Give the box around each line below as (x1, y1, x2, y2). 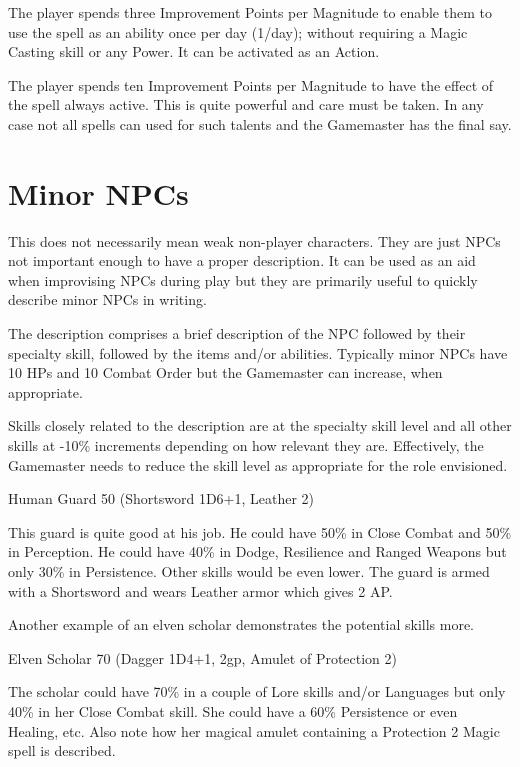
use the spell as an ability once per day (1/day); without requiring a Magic (8, 21, 468, 42)
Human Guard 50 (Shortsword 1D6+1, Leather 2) (8, 488, 315, 509)
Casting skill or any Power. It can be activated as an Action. (8, 41, 380, 62)
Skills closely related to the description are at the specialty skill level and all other (8, 415, 512, 436)
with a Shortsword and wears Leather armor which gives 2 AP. (8, 580, 393, 601)
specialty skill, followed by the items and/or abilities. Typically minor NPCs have (8, 342, 508, 363)
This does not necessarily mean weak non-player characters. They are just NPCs (8, 230, 501, 251)
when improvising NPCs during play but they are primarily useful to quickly (8, 269, 478, 290)
